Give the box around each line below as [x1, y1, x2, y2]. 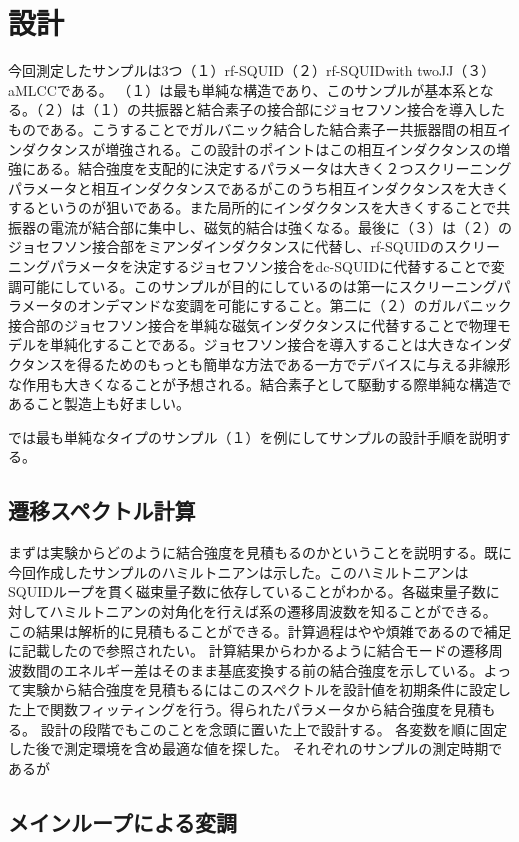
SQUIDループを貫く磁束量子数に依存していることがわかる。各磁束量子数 [8, 581, 486, 602]
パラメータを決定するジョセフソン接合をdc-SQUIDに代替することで [49, 256, 491, 277]
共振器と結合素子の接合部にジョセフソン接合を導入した [140, 99, 505, 120]
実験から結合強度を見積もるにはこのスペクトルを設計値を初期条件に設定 [21, 679, 498, 700]
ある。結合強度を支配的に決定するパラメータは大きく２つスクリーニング [35, 158, 512, 179]
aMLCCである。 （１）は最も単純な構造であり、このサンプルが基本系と [8, 79, 480, 100]
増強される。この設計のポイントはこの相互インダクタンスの [105, 138, 497, 159]
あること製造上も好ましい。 [8, 393, 190, 414]
